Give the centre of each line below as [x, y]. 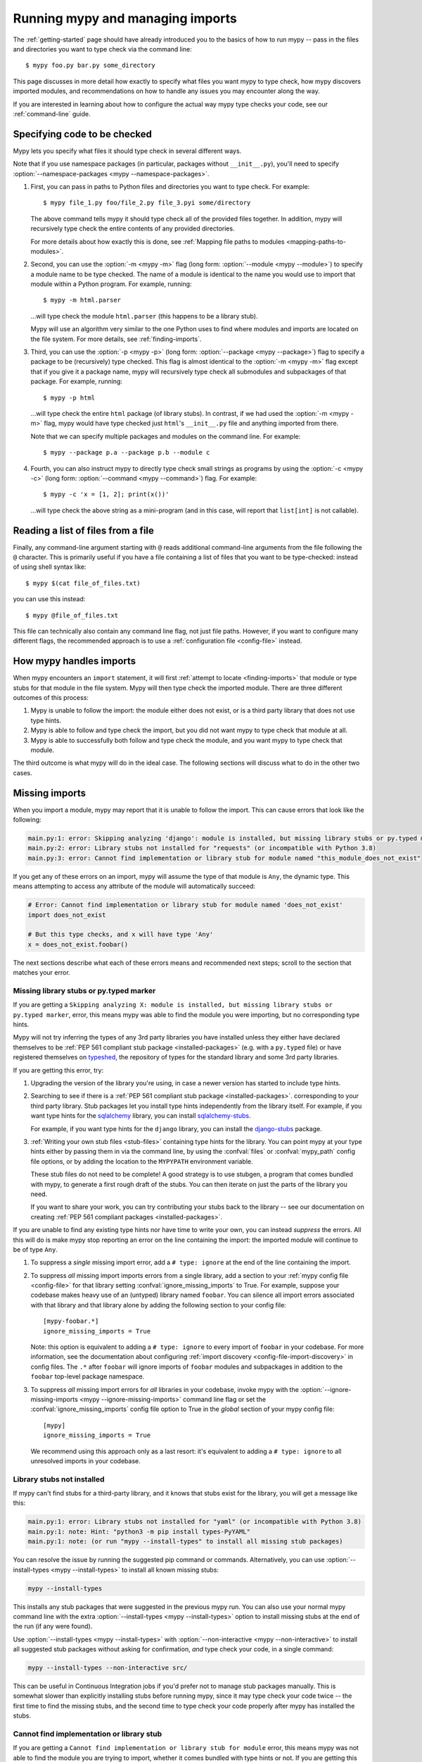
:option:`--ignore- [326, 1389]
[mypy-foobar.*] [71, 1321]
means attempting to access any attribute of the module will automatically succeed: [134, 886]
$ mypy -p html [69, 398]
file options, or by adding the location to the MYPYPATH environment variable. [142, 1161]
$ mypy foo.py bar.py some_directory [91, 66]
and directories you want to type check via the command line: [103, 49]
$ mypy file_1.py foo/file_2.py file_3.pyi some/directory [147, 203]
